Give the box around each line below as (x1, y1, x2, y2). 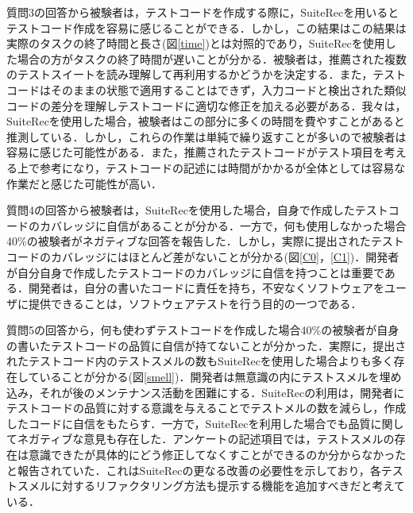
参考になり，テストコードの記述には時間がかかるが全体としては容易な (39, 159, 406, 175)
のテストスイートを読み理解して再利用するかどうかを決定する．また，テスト (6, 66, 407, 83)
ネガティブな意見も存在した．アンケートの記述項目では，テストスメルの (17, 430, 395, 447)
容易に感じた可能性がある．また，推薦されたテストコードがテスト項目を (6, 144, 384, 160)
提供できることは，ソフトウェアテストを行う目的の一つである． (28, 295, 362, 311)
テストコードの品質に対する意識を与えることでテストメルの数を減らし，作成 (6, 399, 407, 416)
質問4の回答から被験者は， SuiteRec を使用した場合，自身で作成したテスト (6, 202, 388, 218)
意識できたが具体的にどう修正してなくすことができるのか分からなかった (28, 446, 407, 463)
